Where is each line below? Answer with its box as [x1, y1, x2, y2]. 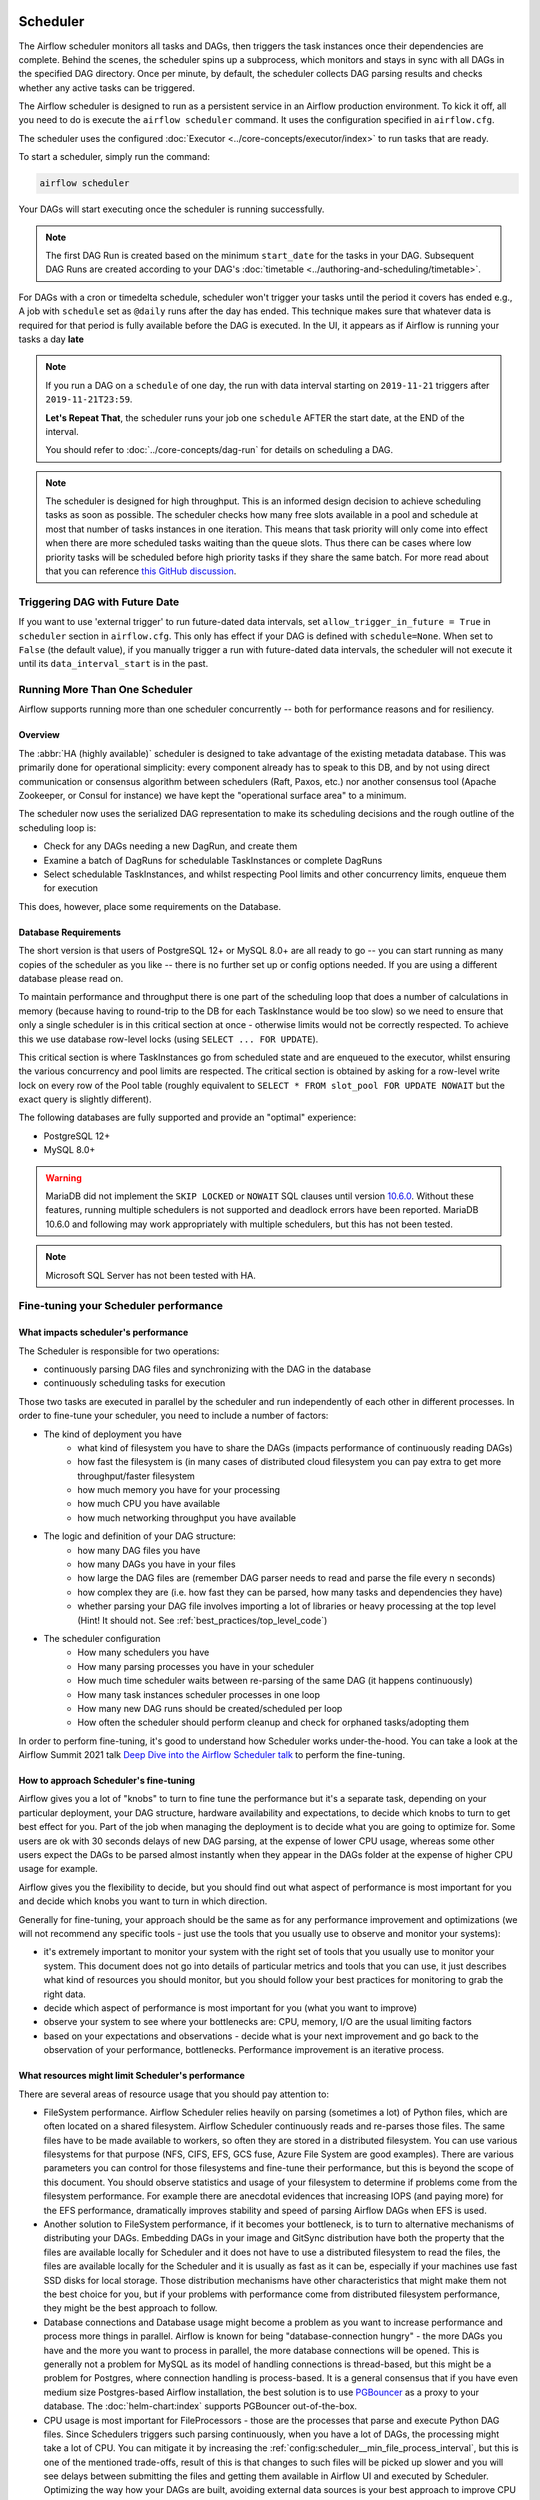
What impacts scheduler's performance [18, 1326, 189, 1339]
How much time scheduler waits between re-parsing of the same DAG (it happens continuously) [77, 1675, 474, 1687]
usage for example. [18, 1863, 99, 1875]
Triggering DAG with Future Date [18, 595, 180, 609]
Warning [45, 1171, 82, 1184]
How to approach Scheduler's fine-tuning [18, 1775, 195, 1787]
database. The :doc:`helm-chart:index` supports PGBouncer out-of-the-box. [43, 2400, 358, 2412]
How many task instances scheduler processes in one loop [77, 1688, 320, 1700]
